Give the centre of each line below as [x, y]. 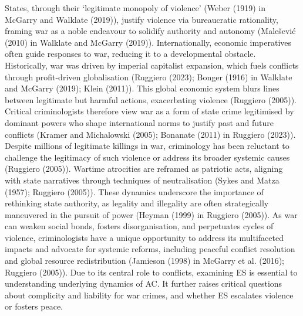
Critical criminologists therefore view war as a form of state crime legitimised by [149, 111]
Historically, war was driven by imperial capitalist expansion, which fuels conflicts [152, 65]
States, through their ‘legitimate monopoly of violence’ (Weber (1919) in [135, 8]
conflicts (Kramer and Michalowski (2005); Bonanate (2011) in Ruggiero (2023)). [150, 134]
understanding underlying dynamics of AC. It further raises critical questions [144, 283]
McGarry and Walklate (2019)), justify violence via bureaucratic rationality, [142, 19]
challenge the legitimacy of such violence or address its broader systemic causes [147, 157]
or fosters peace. [34, 306]
